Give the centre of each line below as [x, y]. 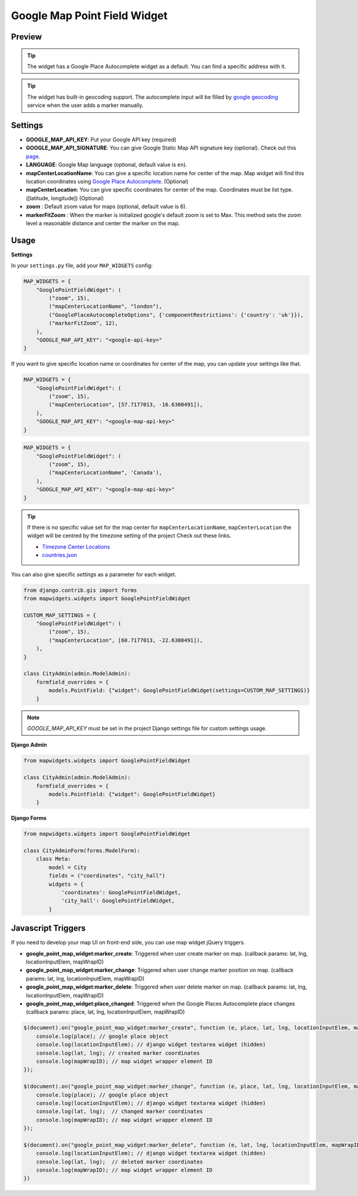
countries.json [60, 555]
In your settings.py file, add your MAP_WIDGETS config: [82, 265]
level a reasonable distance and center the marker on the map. [103, 223]
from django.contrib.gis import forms [80, 590]
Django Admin [29, 745]
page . [33, 156]
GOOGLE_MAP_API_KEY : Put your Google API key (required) [101, 140]
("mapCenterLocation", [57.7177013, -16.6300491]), [126, 405]
